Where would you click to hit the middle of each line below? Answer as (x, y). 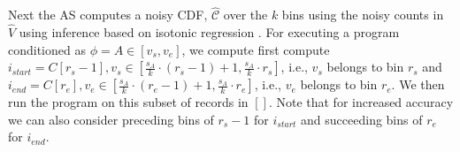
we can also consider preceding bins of (111, 119)
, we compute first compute (256, 49)
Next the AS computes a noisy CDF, (108, 15)
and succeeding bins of (362, 119)
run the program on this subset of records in (128, 102)
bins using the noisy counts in (363, 15)
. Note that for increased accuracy (361, 102)
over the (245, 15)
